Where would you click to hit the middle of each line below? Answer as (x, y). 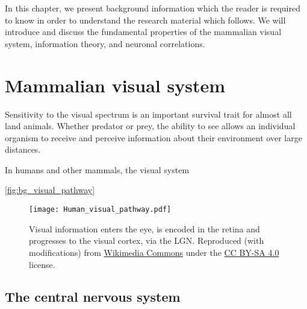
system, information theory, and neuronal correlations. (105, 43)
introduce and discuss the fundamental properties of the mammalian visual (143, 32)
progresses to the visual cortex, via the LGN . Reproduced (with (147, 241)
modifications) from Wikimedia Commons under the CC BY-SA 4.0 (154, 252)
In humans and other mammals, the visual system (97, 169)
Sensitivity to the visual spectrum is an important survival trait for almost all (148, 114)
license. (42, 264)
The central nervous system (93, 297)
